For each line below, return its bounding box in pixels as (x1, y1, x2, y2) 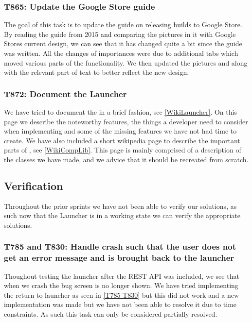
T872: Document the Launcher (4, 87, 127, 100)
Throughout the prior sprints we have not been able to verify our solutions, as (4, 201, 237, 211)
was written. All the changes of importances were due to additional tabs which (4, 48, 238, 58)
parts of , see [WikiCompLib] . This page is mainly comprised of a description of (4, 145, 241, 155)
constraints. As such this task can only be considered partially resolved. (4, 309, 217, 319)
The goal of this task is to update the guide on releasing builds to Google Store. (4, 19, 242, 30)
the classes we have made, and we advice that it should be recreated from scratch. (4, 154, 249, 164)
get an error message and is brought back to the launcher (4, 252, 234, 264)
